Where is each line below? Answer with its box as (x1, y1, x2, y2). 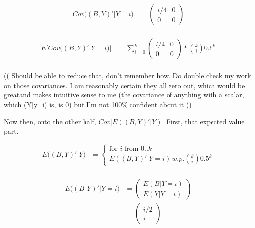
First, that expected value (166, 116, 245, 126)
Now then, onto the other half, (4, 116, 96, 126)
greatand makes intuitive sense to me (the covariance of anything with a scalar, (4, 90, 244, 100)
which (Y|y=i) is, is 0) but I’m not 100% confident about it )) (4, 99, 192, 109)
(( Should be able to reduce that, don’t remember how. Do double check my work (4, 70, 251, 81)
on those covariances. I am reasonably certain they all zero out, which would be (4, 80, 245, 90)
